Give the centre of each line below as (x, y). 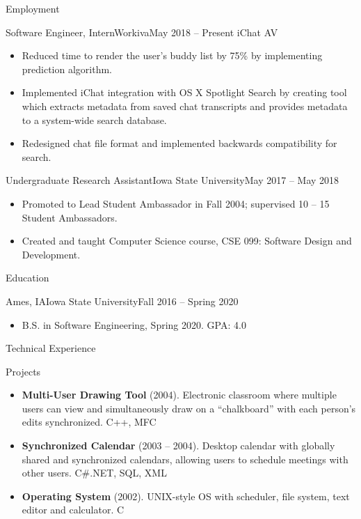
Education (27, 278)
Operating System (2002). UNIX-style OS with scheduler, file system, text (186, 496)
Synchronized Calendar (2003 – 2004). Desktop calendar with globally (178, 446)
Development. (51, 254)
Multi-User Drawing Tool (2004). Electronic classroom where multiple (179, 395)
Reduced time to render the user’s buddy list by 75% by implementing (172, 55)
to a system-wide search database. (94, 119)
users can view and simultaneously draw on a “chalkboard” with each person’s (189, 408)
